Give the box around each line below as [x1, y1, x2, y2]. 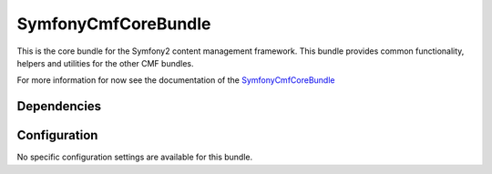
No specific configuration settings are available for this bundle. [16, 151, 253, 163]
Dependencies [16, 98, 102, 114]
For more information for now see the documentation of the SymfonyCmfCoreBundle [16, 75, 335, 86]
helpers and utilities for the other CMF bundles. [16, 57, 194, 68]
